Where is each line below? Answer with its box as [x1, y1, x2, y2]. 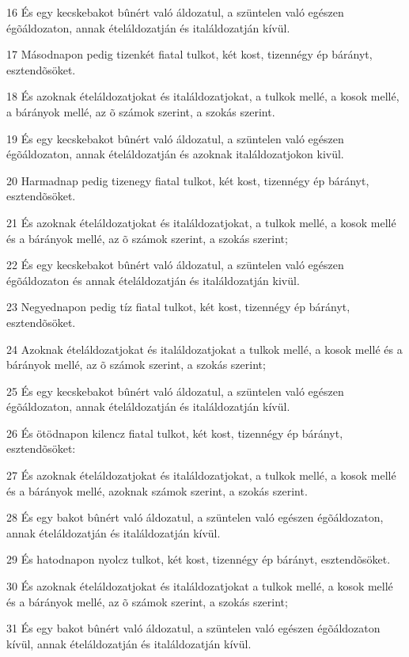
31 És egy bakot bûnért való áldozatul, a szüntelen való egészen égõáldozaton [6, 620, 381, 636]
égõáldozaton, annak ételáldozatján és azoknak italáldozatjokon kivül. [6, 146, 344, 162]
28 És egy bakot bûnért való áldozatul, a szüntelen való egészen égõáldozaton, [6, 509, 384, 526]
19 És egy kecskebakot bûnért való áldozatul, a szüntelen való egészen [6, 130, 344, 146]
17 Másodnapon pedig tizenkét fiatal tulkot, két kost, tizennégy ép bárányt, [6, 46, 373, 63]
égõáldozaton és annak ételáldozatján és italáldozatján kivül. [6, 272, 300, 288]
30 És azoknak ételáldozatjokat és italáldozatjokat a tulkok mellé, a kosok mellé [6, 578, 393, 594]
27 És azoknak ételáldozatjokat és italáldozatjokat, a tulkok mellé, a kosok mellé [6, 467, 396, 484]
